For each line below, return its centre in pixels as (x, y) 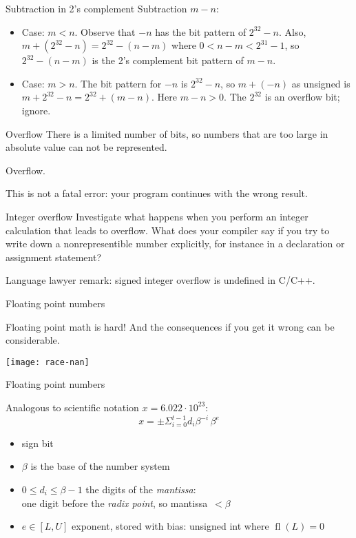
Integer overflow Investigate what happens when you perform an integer (157, 216)
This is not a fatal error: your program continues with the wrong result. (157, 193)
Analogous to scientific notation (72, 407)
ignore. (36, 110)
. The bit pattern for (118, 83)
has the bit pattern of (201, 31)
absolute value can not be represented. (86, 147)
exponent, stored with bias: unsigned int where (170, 526)
